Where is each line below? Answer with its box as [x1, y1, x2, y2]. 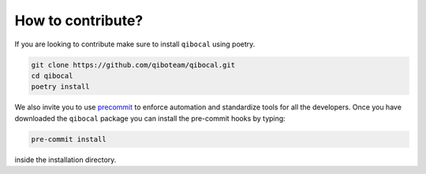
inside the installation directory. [14, 154, 117, 165]
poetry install [31, 83, 90, 91]
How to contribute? [14, 12, 144, 29]
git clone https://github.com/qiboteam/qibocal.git [31, 60, 236, 69]
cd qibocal [31, 71, 73, 80]
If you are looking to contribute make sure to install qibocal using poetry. [14, 39, 256, 49]
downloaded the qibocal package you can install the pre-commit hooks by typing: [14, 113, 286, 123]
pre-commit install [31, 135, 106, 143]
